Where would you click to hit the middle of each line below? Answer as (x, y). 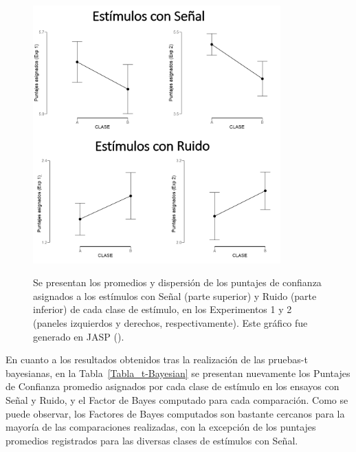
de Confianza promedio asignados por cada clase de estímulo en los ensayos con (173, 386)
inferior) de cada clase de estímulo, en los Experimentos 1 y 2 (163, 309)
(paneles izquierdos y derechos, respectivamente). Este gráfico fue (170, 323)
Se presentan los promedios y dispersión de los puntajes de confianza (177, 282)
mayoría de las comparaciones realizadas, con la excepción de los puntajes (161, 427)
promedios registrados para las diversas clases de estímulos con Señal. (152, 440)
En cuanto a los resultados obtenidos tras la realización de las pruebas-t (157, 359)
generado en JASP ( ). (79, 336)
